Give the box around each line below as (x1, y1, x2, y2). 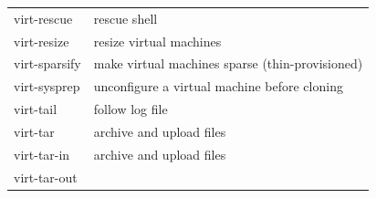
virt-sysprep (14, 77, 80, 96)
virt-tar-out (14, 167, 78, 186)
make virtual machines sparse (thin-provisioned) (93, 54, 363, 73)
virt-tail (14, 99, 57, 119)
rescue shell (93, 8, 158, 27)
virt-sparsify (14, 54, 81, 73)
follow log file (93, 99, 168, 119)
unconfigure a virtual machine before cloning (93, 77, 343, 96)
